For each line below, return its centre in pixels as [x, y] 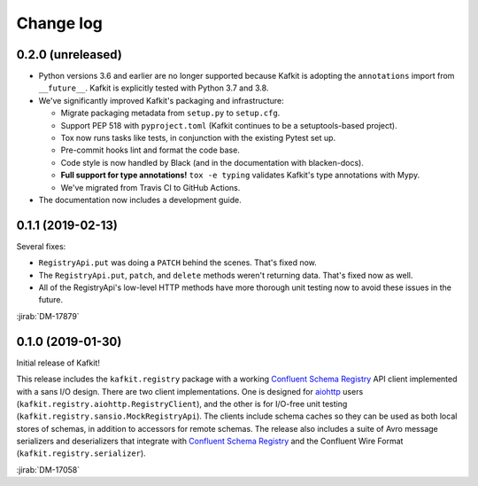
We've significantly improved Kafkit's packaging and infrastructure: [162, 100]
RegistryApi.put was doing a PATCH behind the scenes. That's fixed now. [178, 263]
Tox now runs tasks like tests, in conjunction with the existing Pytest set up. [198, 138]
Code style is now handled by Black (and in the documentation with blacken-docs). [212, 162]
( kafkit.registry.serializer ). [81, 453]
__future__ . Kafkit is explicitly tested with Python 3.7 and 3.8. [154, 88]
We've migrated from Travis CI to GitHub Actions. [150, 187]
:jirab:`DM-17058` [48, 469]
